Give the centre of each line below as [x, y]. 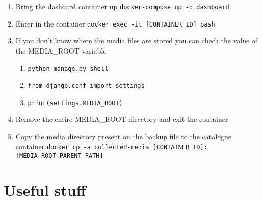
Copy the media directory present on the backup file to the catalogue [124, 136]
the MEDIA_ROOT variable [61, 50]
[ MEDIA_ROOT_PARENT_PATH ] [59, 156]
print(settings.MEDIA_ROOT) [75, 103]
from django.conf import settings [86, 86]
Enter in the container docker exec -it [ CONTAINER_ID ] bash [115, 23]
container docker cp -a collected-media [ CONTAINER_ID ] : [111, 146]
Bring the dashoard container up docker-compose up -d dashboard [122, 6]
